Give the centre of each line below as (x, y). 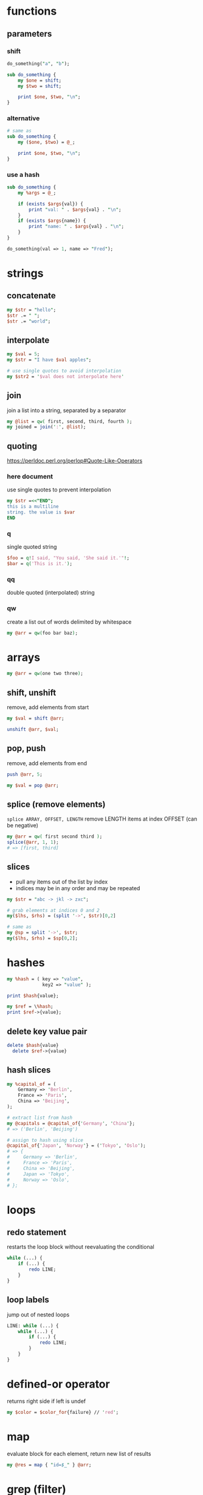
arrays (24, 657)
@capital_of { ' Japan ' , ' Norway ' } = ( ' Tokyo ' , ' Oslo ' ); (77, 1146)
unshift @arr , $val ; (33, 729)
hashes (26, 963)
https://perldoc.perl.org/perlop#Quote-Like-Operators (75, 461)
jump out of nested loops (38, 1315)
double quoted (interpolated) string (51, 593)
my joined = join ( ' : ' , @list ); (46, 427)
